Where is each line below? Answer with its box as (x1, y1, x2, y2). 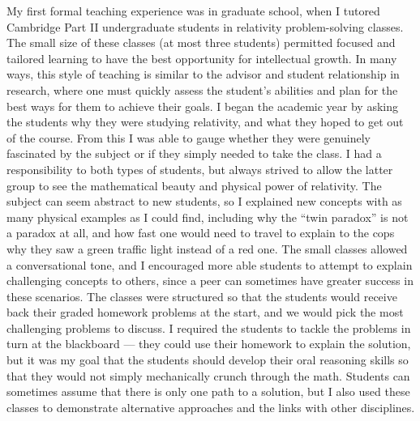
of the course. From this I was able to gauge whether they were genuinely (6, 129, 371, 146)
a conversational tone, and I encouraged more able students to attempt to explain (6, 256, 413, 273)
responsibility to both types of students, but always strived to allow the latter (6, 160, 393, 177)
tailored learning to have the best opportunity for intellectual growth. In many (6, 49, 397, 66)
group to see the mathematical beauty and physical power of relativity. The (6, 176, 382, 193)
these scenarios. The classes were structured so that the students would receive (6, 287, 397, 304)
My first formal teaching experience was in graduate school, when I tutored (6, 2, 380, 19)
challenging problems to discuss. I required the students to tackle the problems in (6, 319, 411, 336)
